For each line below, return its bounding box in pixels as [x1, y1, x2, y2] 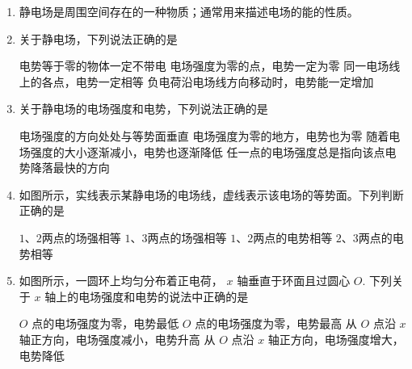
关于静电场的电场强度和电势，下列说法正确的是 [19, 100, 268, 117]
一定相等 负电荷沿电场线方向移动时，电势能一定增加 [98, 73, 374, 90]
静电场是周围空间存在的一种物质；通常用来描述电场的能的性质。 [19, 3, 359, 19]
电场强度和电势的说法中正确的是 [78, 287, 249, 304]
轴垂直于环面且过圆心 [237, 272, 351, 289]
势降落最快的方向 [19, 159, 110, 176]
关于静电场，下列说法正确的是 [19, 30, 178, 47]
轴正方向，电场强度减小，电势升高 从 [19, 330, 216, 347]
